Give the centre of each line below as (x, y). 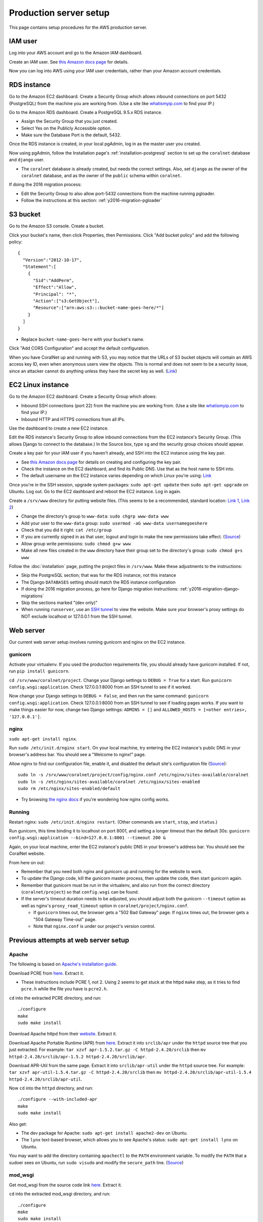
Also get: (18, 1124)
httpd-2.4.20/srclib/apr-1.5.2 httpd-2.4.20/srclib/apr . (78, 1056)
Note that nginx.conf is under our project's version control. (94, 926)
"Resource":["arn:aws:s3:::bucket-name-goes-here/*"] (98, 308)
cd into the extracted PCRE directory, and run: (55, 998)
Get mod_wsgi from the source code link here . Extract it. (66, 1185)
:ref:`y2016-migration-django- (210, 589)
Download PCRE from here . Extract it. (47, 973)
